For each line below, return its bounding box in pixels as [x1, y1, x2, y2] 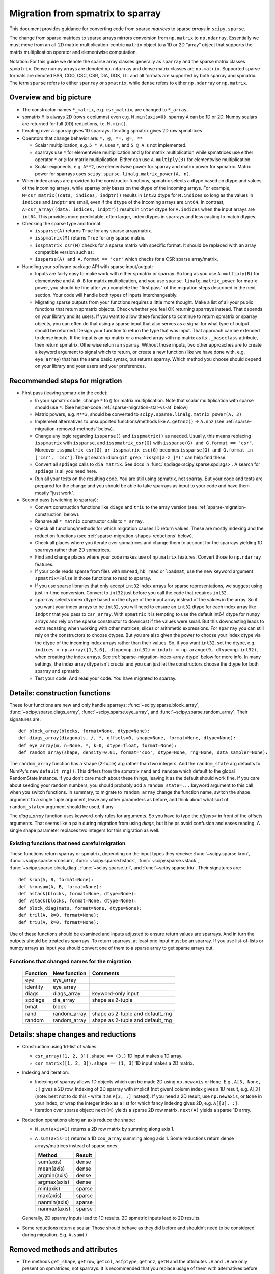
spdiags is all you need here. [35, 468, 98, 474]
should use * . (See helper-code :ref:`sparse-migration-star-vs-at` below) [35, 404, 188, 410]
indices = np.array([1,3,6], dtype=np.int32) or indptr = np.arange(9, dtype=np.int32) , [35, 647, 258, 653]
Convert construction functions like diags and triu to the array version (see [35, 504, 197, 510]
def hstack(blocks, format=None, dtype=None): [18, 891, 137, 897]
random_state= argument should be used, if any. [9, 803, 115, 810]
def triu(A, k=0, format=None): [18, 919, 99, 925]
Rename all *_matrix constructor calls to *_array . [35, 518, 144, 524]
